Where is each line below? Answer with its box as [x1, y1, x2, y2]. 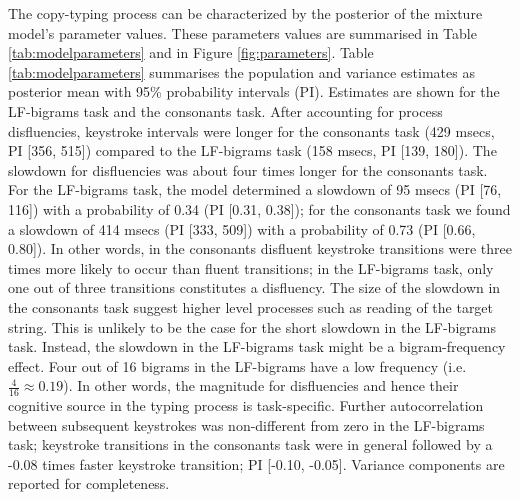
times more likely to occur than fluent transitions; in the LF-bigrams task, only [8, 257, 494, 278]
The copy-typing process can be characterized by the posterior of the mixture [8, 3, 483, 23]
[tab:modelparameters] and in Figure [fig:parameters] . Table [8, 42, 374, 63]
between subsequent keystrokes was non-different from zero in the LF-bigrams [8, 414, 485, 435]
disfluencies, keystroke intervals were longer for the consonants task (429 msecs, [8, 120, 495, 141]
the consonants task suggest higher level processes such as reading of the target [8, 296, 494, 317]
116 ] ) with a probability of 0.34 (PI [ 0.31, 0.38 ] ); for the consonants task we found [8, 198, 511, 219]
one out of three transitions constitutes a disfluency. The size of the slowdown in [8, 277, 501, 298]
